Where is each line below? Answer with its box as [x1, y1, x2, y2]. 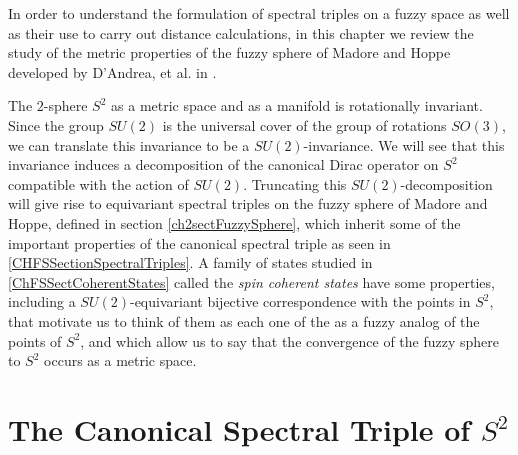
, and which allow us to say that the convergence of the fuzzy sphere [80, 330, 500, 351]
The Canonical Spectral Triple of [8, 408, 471, 449]
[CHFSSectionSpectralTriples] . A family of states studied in [8, 252, 373, 273]
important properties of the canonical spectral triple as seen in [8, 232, 391, 253]
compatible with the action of [8, 173, 189, 194]
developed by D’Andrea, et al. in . [8, 61, 217, 82]
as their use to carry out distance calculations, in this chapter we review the [8, 22, 474, 43]
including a [8, 291, 76, 312]
